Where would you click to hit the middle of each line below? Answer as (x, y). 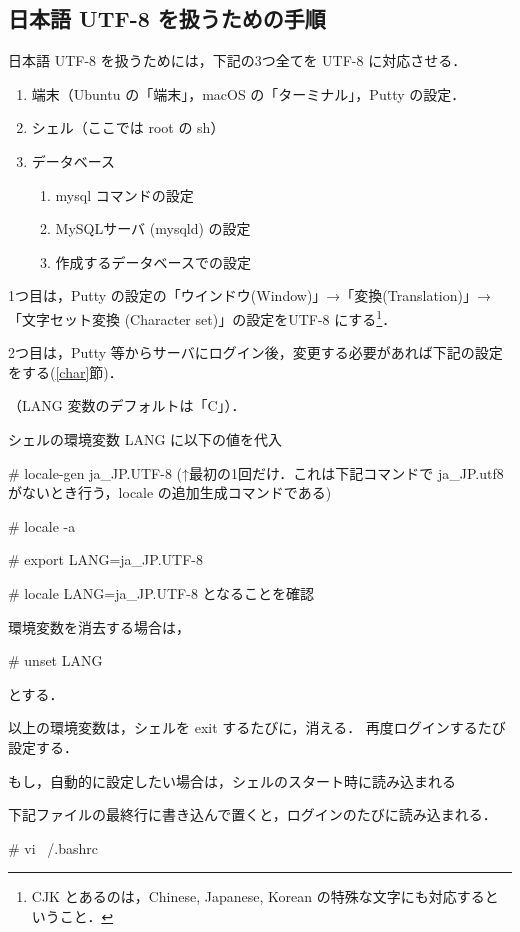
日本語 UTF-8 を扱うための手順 (167, 18)
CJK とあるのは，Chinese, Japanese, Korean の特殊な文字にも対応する (258, 896)
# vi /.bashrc (53, 847)
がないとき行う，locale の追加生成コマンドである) (170, 492)
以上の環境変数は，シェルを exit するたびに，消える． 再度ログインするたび (257, 727)
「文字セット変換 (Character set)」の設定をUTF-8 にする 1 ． (202, 317)
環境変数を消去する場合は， (99, 626)
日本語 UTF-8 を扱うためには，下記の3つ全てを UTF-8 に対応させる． (237, 60)
